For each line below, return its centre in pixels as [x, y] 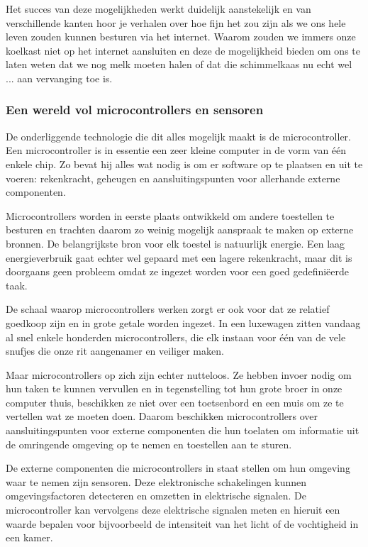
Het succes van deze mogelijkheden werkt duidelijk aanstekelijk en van [158, 9]
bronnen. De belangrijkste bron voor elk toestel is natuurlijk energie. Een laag [175, 243]
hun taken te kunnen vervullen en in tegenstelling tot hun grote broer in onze [174, 388]
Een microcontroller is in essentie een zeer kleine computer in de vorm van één [176, 150]
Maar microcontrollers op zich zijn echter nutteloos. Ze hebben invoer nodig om [179, 374]
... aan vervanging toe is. [59, 78]
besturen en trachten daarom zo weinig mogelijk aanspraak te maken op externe [180, 230]
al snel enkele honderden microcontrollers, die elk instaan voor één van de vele [176, 337]
